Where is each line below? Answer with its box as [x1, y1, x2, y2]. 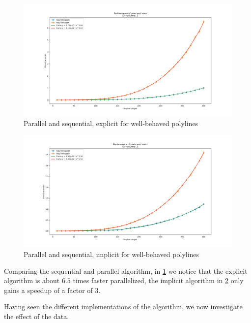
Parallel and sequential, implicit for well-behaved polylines [24, 249, 199, 259]
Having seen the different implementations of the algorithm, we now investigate [4, 301, 243, 312]
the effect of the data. [4, 311, 69, 322]
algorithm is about [4, 275, 60, 286]
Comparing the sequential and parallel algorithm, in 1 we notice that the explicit [4, 265, 248, 276]
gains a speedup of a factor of [4, 285, 93, 295]
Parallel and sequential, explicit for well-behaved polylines [24, 118, 198, 128]
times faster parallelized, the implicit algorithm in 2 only [73, 275, 244, 286]
